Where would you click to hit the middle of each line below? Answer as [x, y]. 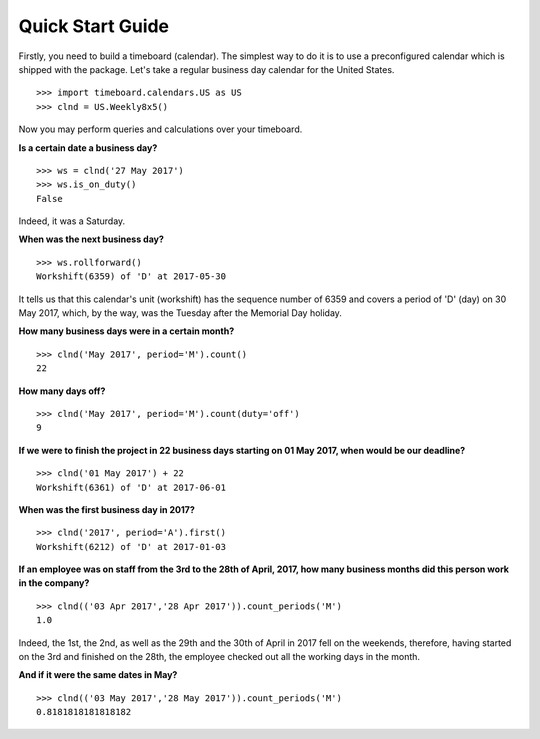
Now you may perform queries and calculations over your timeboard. [160, 129]
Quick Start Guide [94, 26]
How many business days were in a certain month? [126, 331]
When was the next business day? [91, 239]
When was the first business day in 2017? [106, 509]
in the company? [54, 583]
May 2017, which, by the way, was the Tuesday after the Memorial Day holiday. [180, 313]
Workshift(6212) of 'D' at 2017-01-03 [131, 546]
